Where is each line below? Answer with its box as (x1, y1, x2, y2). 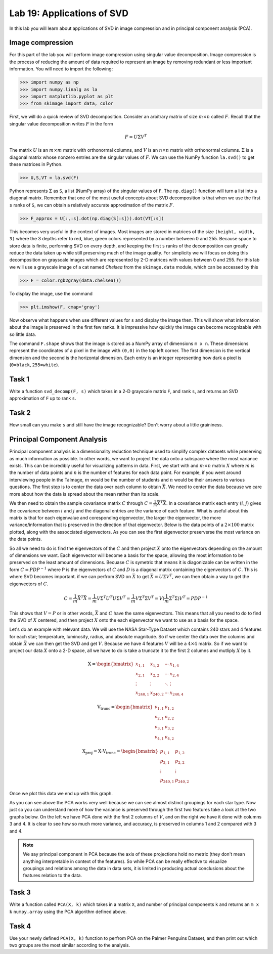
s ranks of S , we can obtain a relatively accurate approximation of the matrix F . (9, 202, 174, 208)
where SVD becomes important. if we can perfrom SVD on (9, 574, 131, 580)
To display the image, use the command (9, 290, 93, 296)
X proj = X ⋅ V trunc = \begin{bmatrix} (82, 748, 159, 755)
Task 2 (9, 409, 31, 417)
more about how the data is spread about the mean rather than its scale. (9, 491, 160, 497)
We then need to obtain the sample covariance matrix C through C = (9, 500, 153, 506)
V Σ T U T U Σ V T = (97, 594, 130, 601)
